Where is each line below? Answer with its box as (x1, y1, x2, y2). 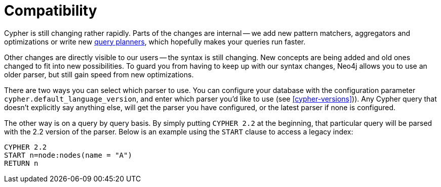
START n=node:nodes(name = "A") (4, 151, 132, 159)
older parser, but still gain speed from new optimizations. (4, 70, 194, 79)
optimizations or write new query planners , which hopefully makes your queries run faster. (4, 37, 306, 46)
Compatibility (4, 2, 97, 19)
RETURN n (4, 159, 38, 167)
